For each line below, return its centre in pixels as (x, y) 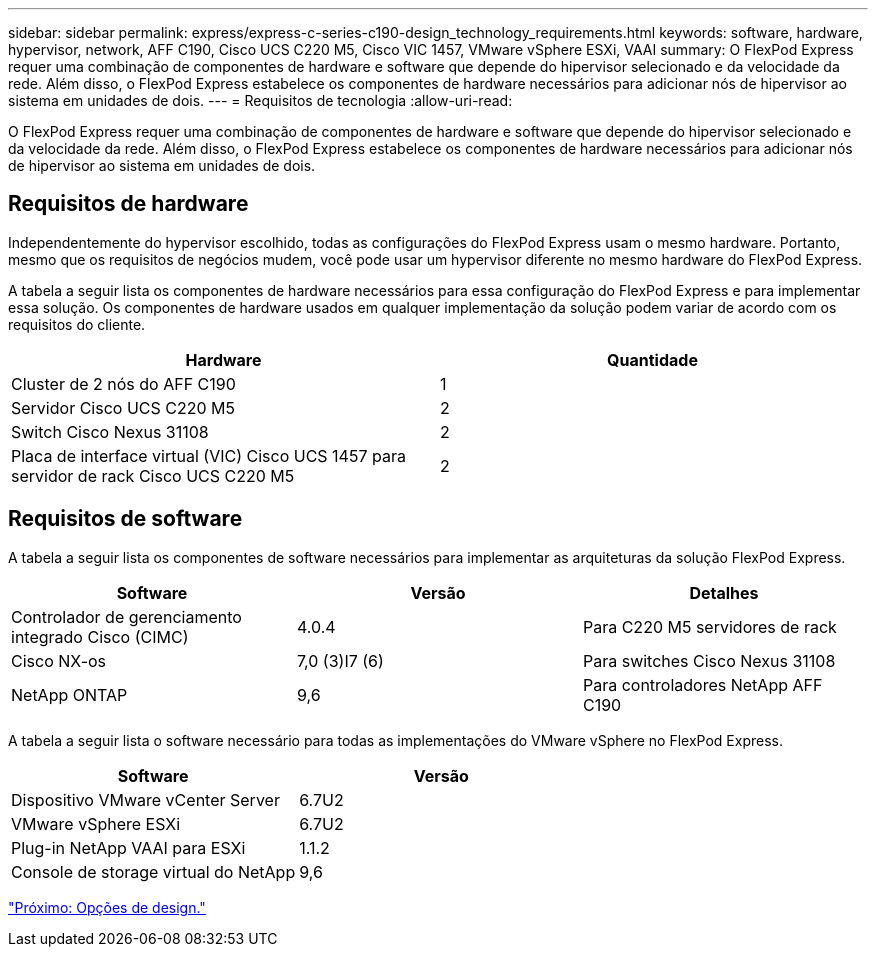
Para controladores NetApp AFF (702, 684)
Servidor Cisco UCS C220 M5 (123, 407)
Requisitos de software (125, 519)
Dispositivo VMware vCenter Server (145, 799)
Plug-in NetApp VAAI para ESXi (128, 847)
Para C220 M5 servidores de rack (709, 626)
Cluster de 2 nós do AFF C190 (123, 383)
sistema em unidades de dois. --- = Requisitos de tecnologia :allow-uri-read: (260, 100)
